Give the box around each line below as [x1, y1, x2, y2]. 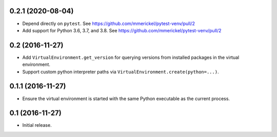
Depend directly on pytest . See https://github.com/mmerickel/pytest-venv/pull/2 [22, 20, 195, 27]
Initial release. [22, 122, 52, 128]
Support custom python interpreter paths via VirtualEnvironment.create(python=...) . [22, 68, 219, 75]
